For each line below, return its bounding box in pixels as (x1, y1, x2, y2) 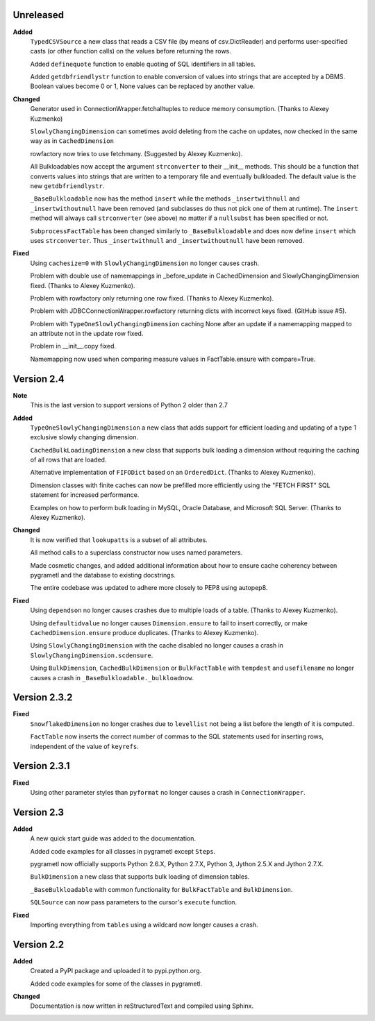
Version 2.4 (12, 373, 65, 385)
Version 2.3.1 (12, 760, 70, 772)
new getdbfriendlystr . (30, 181, 105, 190)
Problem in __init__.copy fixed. (30, 342, 117, 351)
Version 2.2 (12, 938, 65, 950)
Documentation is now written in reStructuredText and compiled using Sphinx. (30, 1002, 253, 1010)
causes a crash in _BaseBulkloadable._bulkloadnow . (30, 673, 194, 682)
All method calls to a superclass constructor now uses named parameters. (30, 548, 243, 557)
